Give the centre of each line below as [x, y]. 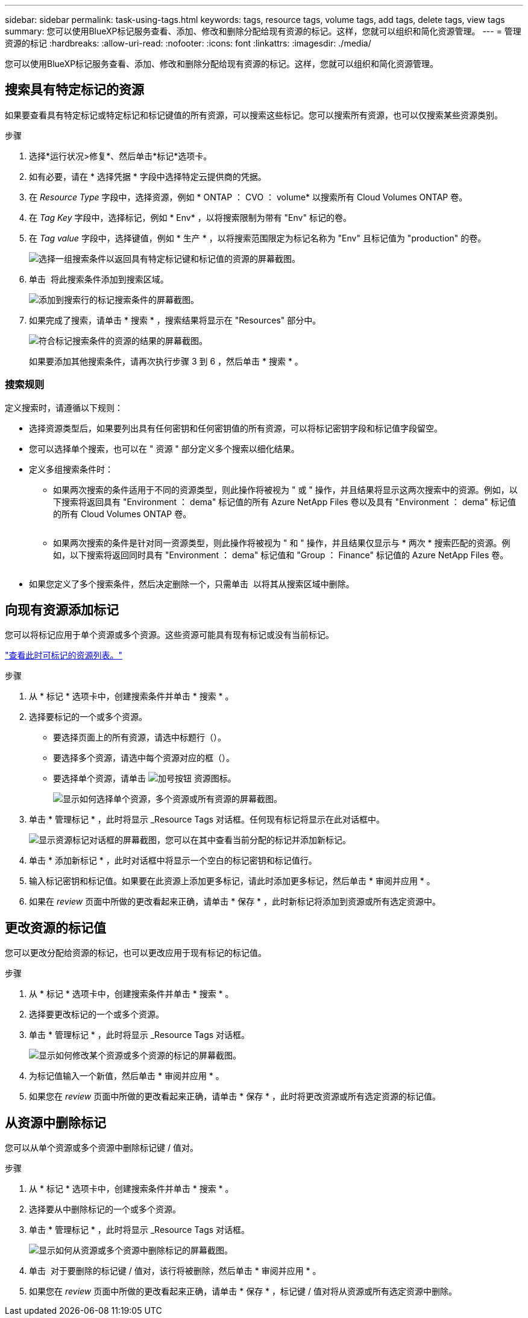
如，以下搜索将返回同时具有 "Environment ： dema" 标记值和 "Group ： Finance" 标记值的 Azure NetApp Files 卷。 [281, 555]
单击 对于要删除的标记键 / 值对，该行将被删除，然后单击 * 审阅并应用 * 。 [175, 1271]
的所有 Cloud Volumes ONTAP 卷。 [122, 514]
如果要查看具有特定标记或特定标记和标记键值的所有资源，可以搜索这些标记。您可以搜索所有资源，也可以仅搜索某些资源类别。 [254, 115]
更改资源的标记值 [55, 928]
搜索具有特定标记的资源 [74, 90]
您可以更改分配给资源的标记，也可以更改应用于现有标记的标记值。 [136, 953]
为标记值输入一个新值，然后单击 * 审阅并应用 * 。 [127, 1076]
